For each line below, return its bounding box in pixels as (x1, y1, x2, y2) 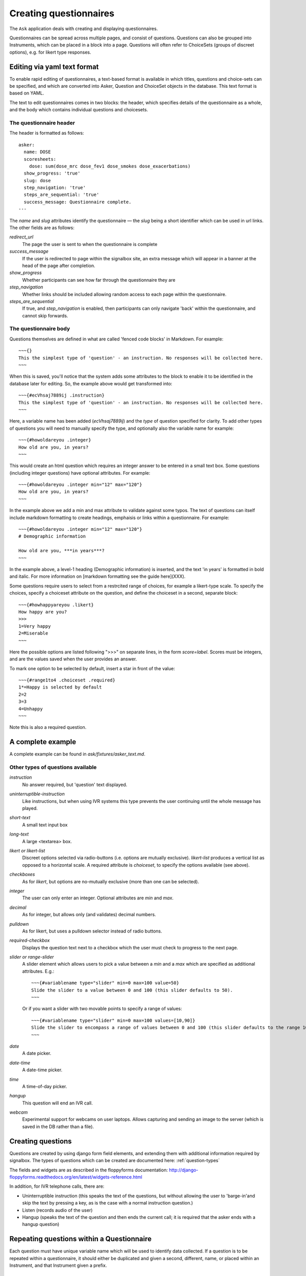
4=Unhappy (18, 706, 43, 711)
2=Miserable (18, 630, 48, 636)
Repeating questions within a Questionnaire (9, 1235, 152, 1243)
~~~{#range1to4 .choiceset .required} (18, 677, 116, 683)
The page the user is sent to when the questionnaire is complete (22, 241, 158, 247)
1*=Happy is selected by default (18, 684, 102, 690)
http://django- (169, 1167, 198, 1173)
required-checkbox (9, 937, 50, 944)
